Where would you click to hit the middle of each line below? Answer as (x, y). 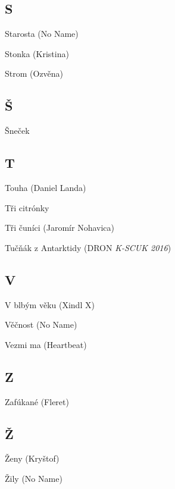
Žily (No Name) (34, 478)
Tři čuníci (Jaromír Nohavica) (60, 228)
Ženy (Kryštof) (32, 458)
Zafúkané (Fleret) (37, 401)
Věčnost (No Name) (41, 325)
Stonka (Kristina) (37, 53)
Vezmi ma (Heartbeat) (46, 344)
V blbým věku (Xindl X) (50, 304)
